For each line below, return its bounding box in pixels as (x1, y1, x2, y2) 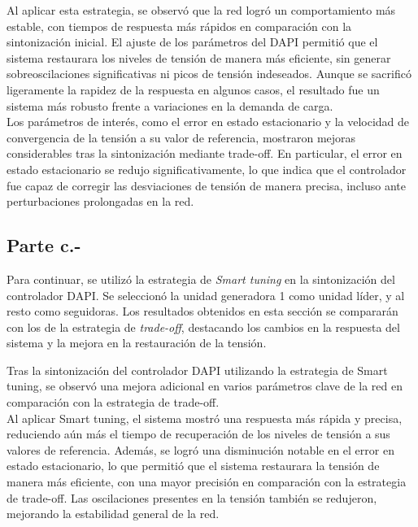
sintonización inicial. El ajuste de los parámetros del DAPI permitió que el (7, 33, 378, 50)
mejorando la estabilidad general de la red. (7, 505, 220, 522)
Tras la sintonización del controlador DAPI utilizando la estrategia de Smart (7, 361, 388, 378)
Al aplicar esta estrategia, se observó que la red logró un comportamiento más (7, 2, 396, 18)
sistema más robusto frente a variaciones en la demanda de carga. (7, 97, 333, 114)
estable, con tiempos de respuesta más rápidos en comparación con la (7, 17, 352, 34)
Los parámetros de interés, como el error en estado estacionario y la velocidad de (7, 113, 410, 130)
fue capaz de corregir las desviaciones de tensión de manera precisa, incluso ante (7, 176, 406, 194)
